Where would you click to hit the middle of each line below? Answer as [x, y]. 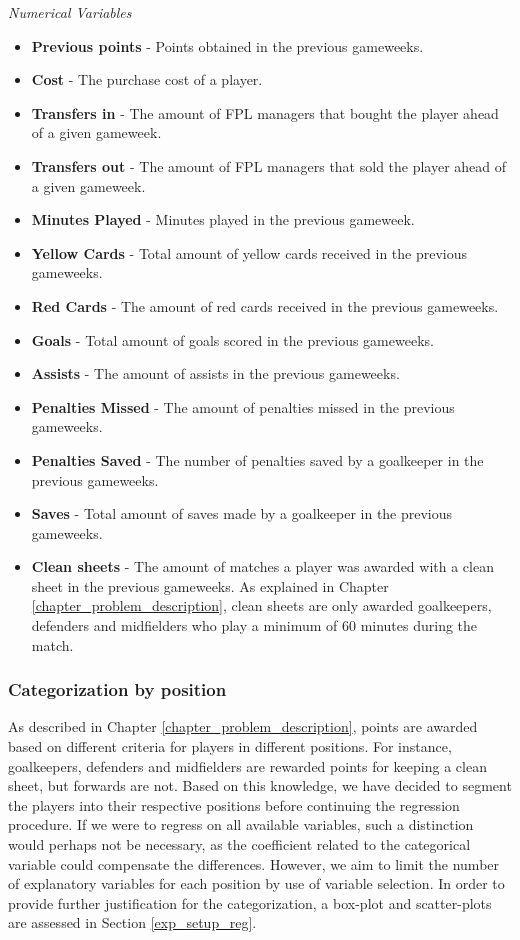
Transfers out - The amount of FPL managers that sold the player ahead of [269, 165]
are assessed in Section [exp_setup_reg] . [132, 922]
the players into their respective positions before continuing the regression [234, 804]
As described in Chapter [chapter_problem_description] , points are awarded [243, 726]
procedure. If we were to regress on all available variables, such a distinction [241, 824]
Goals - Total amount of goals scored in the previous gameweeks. [232, 339]
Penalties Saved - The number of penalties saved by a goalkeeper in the [257, 459]
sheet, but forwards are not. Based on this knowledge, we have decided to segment [260, 785]
